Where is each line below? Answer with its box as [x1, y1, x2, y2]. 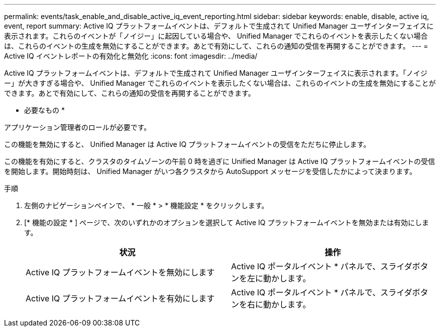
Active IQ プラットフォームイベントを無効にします [26, 267, 215, 277]
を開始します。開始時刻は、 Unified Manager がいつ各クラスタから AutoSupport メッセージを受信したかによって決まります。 [4, 167, 416, 176]
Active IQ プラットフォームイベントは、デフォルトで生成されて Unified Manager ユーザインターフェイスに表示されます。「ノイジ [4, 69, 427, 77]
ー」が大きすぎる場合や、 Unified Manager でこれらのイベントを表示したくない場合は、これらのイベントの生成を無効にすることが [4, 79, 436, 87]
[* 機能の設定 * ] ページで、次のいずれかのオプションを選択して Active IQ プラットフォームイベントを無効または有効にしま [24, 218, 429, 227]
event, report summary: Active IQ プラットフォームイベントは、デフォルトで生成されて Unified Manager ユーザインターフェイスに [4, 22, 434, 30]
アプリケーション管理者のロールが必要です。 [4, 123, 151, 131]
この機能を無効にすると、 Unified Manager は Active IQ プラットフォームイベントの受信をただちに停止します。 [4, 140, 371, 148]
